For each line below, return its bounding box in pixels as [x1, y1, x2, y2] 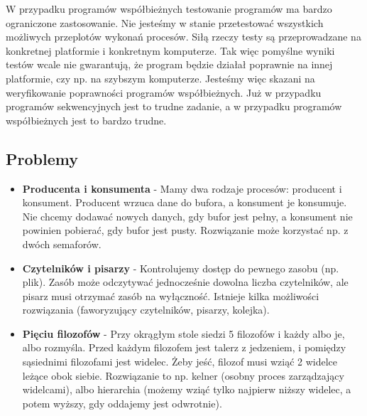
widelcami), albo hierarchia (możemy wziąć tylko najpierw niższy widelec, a [22, 382, 351, 397]
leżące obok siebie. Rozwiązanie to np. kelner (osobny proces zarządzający [22, 368, 344, 383]
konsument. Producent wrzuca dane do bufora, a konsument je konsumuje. [22, 195, 347, 210]
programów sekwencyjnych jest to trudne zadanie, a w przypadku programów [6, 99, 342, 114]
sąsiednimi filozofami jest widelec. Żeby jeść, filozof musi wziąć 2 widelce [22, 354, 338, 369]
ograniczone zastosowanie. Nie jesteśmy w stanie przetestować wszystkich [6, 15, 324, 30]
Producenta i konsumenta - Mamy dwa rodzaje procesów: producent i [22, 181, 342, 196]
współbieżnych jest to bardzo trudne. [6, 112, 167, 127]
